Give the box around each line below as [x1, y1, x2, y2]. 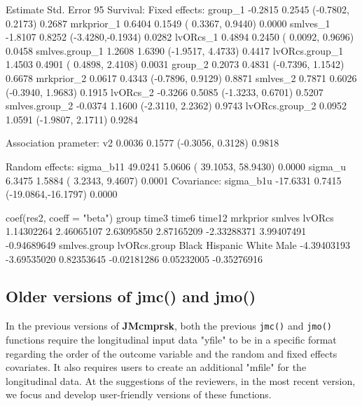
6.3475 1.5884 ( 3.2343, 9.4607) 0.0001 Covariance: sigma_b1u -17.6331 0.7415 [6, 172, 342, 187]
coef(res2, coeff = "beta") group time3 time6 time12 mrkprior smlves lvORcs [6, 210, 334, 224]
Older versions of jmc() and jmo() [6, 285, 256, 307]
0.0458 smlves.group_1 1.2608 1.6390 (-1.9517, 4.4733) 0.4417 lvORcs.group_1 [6, 43, 344, 57]
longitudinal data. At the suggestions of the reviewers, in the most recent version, [6, 373, 356, 388]
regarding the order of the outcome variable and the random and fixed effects [6, 346, 337, 360]
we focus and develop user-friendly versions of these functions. [6, 387, 272, 402]
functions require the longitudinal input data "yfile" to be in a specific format [6, 332, 337, 346]
